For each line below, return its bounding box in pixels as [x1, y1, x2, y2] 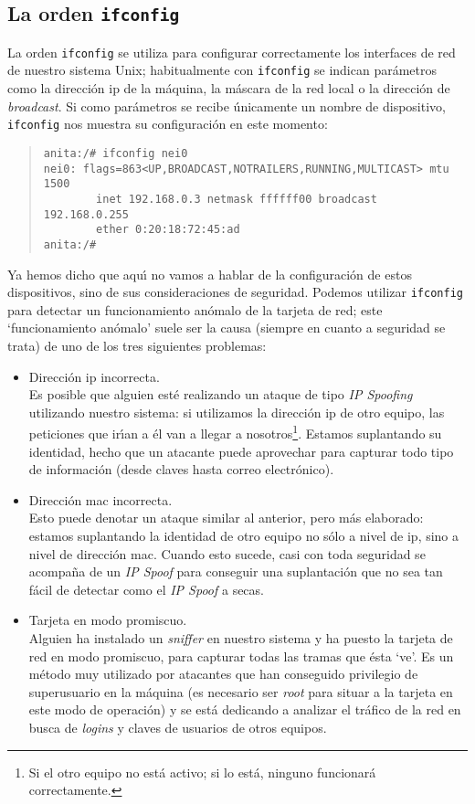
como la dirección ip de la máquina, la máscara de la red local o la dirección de [7, 79, 450, 98]
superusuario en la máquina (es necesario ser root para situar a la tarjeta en [28, 682, 453, 701]
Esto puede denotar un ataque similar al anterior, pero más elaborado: [28, 508, 424, 527]
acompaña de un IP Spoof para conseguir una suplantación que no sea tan [28, 562, 443, 581]
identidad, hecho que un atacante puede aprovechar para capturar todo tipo [28, 441, 454, 460]
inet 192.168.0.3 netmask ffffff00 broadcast [96, 192, 377, 206]
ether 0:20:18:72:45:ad [96, 223, 240, 237]
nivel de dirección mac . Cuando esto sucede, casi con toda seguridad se [28, 544, 426, 563]
